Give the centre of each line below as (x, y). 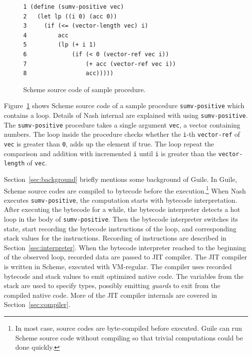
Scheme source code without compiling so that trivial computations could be (129, 337)
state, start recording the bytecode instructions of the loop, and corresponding (120, 228)
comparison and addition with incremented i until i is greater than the (110, 153)
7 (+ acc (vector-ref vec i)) (100, 64)
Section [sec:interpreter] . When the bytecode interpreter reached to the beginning (125, 247)
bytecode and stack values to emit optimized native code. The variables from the (124, 276)
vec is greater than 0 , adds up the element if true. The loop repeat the (109, 143)
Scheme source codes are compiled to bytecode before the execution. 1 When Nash (125, 190)
